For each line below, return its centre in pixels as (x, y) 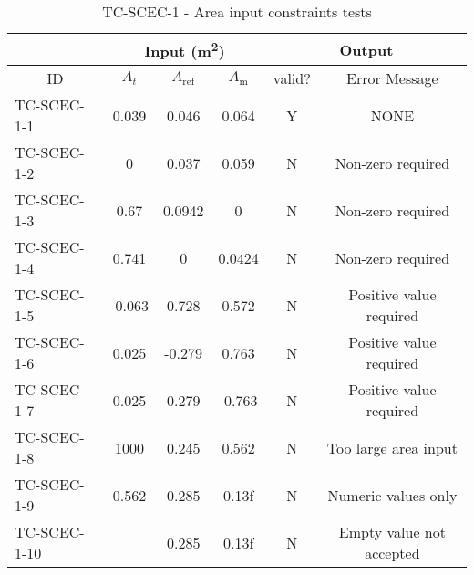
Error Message (392, 78)
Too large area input (392, 447)
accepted (392, 553)
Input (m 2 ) (185, 50)
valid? (292, 78)
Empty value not (392, 532)
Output (366, 49)
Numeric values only (392, 495)
